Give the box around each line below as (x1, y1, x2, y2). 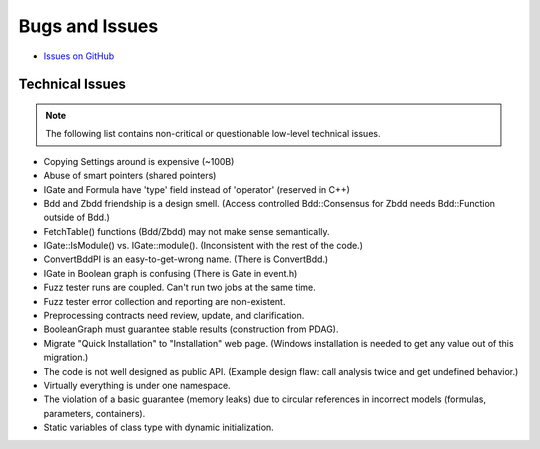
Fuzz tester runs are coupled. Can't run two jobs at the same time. (43, 281, 316, 294)
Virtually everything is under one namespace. (43, 379, 231, 391)
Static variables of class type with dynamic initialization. (43, 421, 274, 434)
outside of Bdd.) (43, 211, 110, 224)
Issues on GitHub (43, 50, 115, 62)
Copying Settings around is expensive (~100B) (43, 155, 235, 167)
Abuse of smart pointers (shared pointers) (43, 170, 217, 182)
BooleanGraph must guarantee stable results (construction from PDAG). (43, 323, 339, 335)
